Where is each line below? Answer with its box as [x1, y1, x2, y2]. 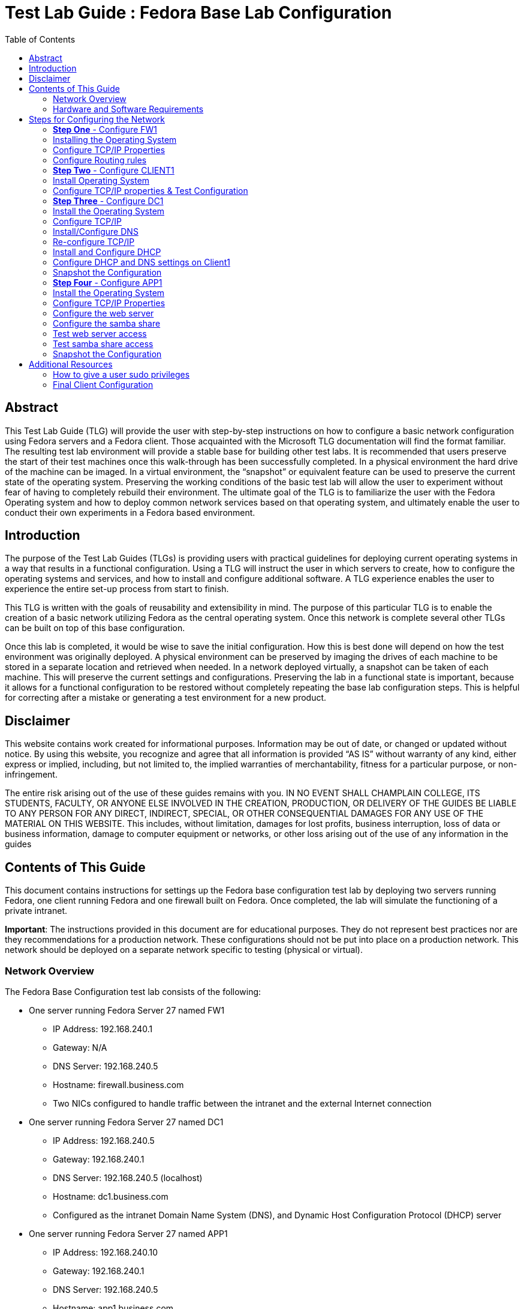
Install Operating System [53, 175, 150, 186]
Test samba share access [53, 338, 153, 349]
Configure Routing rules [53, 154, 147, 165]
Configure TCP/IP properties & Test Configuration [53, 185, 248, 196]
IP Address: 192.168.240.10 [53, 1247, 158, 1257]
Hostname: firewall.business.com [53, 1079, 184, 1090]
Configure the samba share [53, 318, 161, 328]
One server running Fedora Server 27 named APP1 [29, 1228, 228, 1239]
